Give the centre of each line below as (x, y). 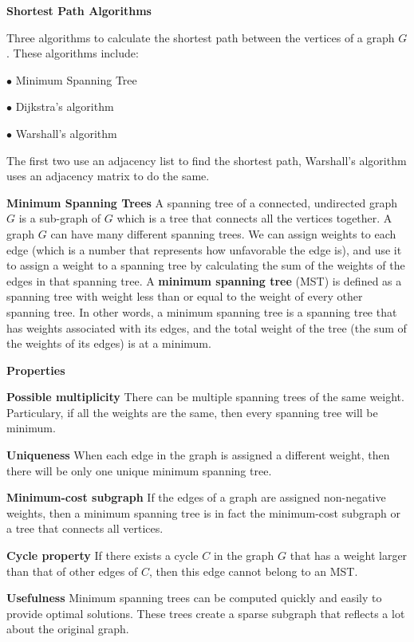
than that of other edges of (72, 571)
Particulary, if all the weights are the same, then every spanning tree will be (192, 412)
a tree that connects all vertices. (85, 528)
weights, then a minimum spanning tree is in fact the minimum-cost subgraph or (203, 512)
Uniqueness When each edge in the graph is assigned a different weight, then (198, 455)
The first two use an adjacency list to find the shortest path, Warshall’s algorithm (207, 160)
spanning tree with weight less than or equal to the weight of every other (185, 296)
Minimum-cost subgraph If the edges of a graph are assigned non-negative (196, 497)
